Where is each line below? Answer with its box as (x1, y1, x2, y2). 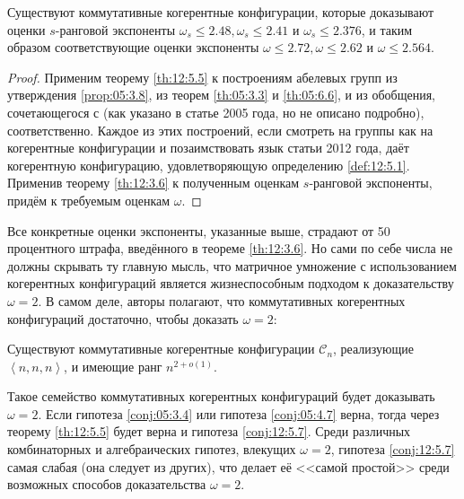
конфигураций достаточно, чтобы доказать (7, 309, 239, 328)
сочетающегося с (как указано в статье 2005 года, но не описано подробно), (7, 102, 425, 121)
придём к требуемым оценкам (7, 190, 171, 209)
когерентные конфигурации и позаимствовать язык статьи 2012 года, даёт (7, 138, 409, 157)
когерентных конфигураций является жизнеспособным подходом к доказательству (7, 274, 454, 293)
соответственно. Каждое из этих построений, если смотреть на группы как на (7, 120, 433, 139)
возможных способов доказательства (7, 475, 206, 494)
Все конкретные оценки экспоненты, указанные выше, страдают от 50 (7, 221, 390, 240)
